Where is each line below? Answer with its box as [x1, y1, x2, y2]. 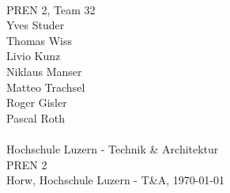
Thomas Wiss [6, 32, 73, 48]
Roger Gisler [6, 94, 67, 111]
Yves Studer [6, 17, 65, 33]
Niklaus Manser [6, 62, 82, 79]
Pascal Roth [6, 109, 65, 126]
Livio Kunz [6, 47, 61, 64]
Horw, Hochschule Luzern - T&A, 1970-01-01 [6, 172, 225, 188]
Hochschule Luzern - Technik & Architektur [6, 140, 219, 157]
